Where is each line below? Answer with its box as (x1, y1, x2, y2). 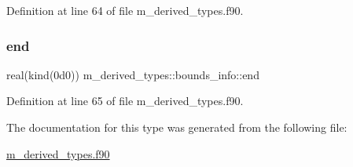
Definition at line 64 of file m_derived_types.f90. (6, 2, 244, 18)
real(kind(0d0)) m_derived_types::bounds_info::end (6, 66, 259, 82)
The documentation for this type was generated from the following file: (6, 119, 347, 135)
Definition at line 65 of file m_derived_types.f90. (6, 93, 244, 109)
